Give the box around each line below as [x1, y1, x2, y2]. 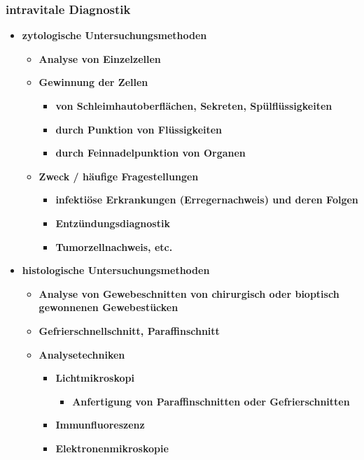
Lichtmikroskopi [55, 371, 134, 385]
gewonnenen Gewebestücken [38, 300, 178, 315]
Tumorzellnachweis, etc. [55, 239, 173, 254]
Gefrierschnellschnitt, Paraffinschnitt [38, 323, 220, 338]
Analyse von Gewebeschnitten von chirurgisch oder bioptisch [38, 286, 339, 301]
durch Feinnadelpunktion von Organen [55, 145, 246, 160]
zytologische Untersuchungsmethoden [22, 28, 207, 43]
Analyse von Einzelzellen [38, 51, 161, 66]
